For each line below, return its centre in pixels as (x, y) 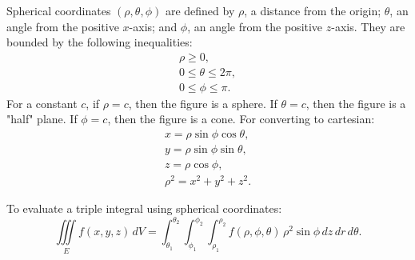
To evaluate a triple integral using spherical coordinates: (144, 208)
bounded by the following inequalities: (100, 42)
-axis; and (153, 26)
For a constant (42, 103)
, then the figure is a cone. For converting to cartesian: (241, 119)
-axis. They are (368, 26)
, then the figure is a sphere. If (203, 103)
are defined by (200, 10)
